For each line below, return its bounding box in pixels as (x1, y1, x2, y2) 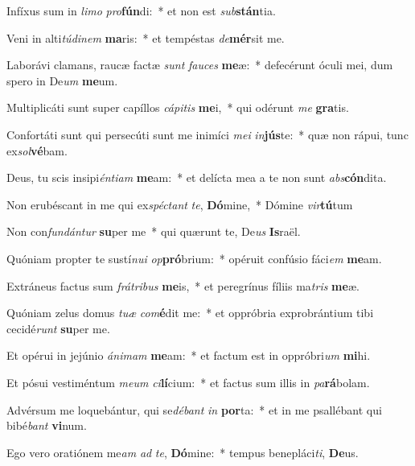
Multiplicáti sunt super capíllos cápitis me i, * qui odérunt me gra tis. (6, 99, 349, 116)
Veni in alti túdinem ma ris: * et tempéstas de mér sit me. (6, 29, 285, 46)
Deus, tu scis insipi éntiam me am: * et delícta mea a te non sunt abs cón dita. (6, 169, 387, 186)
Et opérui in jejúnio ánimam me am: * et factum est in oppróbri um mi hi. (6, 347, 371, 364)
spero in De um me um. (6, 72, 118, 89)
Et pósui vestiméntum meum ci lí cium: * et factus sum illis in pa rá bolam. (6, 373, 370, 390)
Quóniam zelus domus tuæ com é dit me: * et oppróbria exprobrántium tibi (6, 304, 374, 321)
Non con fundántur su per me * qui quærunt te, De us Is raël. (6, 223, 301, 240)
